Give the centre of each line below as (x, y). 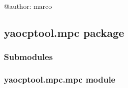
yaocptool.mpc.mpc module (60, 79)
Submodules (29, 57)
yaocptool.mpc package (64, 32)
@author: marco (28, 6)
